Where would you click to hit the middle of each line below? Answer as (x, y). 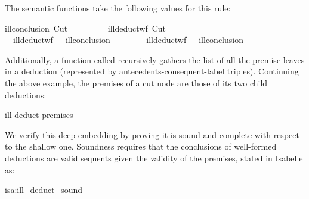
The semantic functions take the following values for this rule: (118, 8)
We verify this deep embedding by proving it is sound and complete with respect (152, 134)
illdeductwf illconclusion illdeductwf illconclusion (128, 40)
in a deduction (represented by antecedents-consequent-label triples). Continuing (152, 71)
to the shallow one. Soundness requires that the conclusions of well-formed (141, 146)
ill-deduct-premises (39, 115)
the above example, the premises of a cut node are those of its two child (136, 83)
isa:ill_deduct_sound (44, 190)
